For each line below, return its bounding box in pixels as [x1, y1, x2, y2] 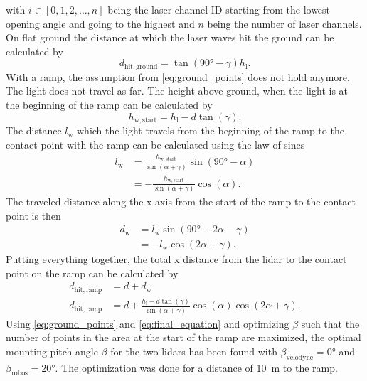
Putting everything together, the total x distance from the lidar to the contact [6, 252, 347, 267]
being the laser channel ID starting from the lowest [107, 2, 331, 16]
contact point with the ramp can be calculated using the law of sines [6, 136, 305, 151]
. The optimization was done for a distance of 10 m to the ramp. [55, 360, 338, 375]
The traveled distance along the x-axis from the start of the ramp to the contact [6, 193, 356, 208]
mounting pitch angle [6, 343, 98, 358]
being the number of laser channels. [207, 16, 362, 31]
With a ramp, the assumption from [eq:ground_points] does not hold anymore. [6, 69, 350, 84]
